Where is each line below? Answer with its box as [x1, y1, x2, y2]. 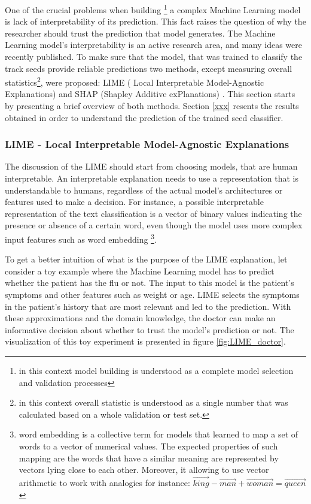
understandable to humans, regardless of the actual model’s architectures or [5, 183, 283, 196]
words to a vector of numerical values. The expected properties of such [19, 440, 278, 452]
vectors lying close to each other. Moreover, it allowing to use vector [19, 463, 269, 476]
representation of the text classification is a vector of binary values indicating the [5, 207, 302, 219]
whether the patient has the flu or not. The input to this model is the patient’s [5, 276, 294, 289]
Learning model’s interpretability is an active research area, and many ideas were [5, 38, 302, 51]
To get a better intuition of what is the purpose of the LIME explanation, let [5, 253, 288, 265]
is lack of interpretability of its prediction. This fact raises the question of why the [5, 15, 306, 28]
